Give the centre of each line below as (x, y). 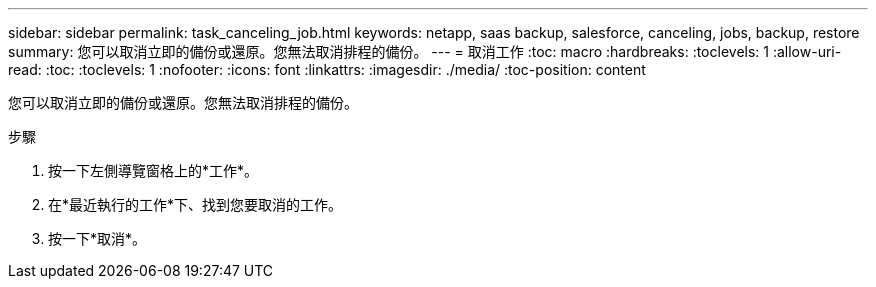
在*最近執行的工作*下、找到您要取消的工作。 (195, 204)
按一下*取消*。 (97, 238)
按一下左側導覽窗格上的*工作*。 (153, 170)
